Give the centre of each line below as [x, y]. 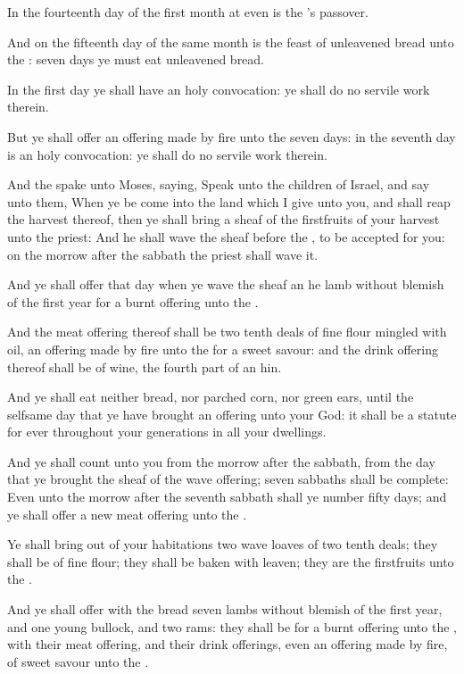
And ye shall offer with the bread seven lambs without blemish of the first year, [225, 609]
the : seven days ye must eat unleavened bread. [136, 59]
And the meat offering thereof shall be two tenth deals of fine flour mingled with [227, 332]
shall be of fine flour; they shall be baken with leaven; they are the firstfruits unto [231, 561]
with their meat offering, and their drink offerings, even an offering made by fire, [228, 644]
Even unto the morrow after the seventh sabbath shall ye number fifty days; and [227, 497]
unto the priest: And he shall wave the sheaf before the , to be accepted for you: [226, 236]
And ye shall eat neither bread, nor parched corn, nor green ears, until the [211, 397]
